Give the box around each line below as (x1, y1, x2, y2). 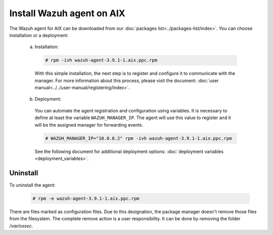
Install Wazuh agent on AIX (9, 8, 126, 19)
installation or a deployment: (9, 32, 69, 38)
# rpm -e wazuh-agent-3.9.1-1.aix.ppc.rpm (32, 195, 140, 201)
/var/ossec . (9, 223, 33, 229)
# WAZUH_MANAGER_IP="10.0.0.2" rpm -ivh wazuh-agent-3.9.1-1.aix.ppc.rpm (45, 135, 232, 141)
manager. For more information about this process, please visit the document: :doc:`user (34, 77, 219, 84)
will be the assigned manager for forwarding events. (34, 122, 144, 128)
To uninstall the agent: (9, 182, 56, 188)
